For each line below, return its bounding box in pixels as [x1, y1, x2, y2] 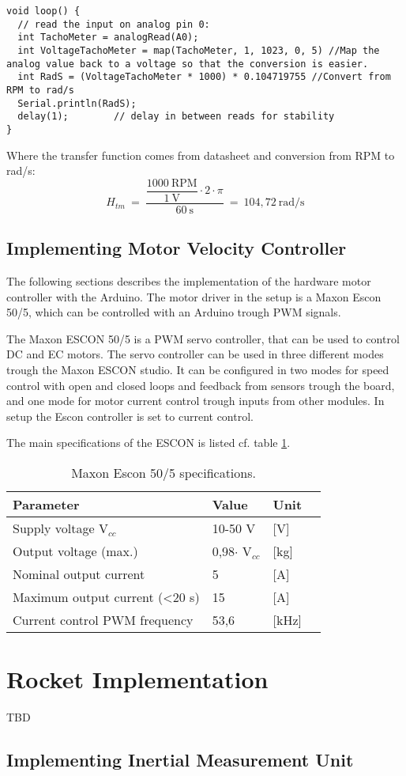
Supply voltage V [13, 518, 108, 537]
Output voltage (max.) [13, 541, 138, 560]
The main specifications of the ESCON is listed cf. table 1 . [6, 434, 291, 451]
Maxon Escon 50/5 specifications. [71, 463, 256, 482]
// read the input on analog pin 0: [17, 18, 210, 30]
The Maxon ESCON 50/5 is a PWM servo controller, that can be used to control [6, 330, 400, 346]
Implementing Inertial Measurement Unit [6, 748, 354, 772]
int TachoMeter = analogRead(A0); [17, 32, 199, 44]
